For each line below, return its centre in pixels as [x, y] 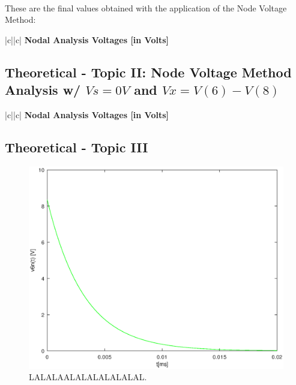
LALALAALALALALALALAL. [88, 377]
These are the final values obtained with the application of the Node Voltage [146, 7]
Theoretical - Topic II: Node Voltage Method [148, 72]
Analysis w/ [43, 90]
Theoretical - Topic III [77, 147]
